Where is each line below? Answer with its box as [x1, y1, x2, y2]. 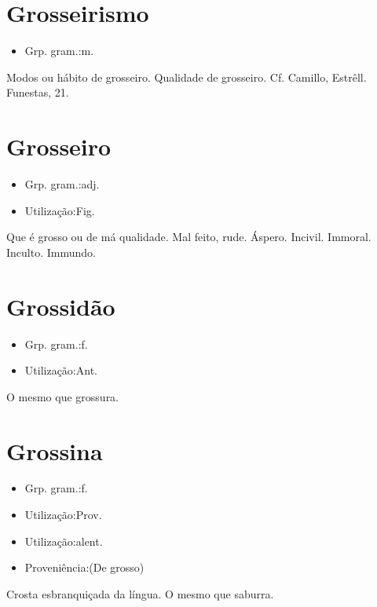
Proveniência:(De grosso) [24, 559, 145, 576]
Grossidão [6, 290, 115, 322]
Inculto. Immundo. [6, 243, 96, 260]
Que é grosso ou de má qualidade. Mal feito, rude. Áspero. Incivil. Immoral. [6, 229, 372, 245]
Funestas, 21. [6, 84, 69, 101]
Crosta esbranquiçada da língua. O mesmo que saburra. [6, 585, 274, 602]
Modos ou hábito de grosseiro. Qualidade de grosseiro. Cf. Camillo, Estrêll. [6, 68, 367, 85]
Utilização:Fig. [24, 202, 95, 218]
